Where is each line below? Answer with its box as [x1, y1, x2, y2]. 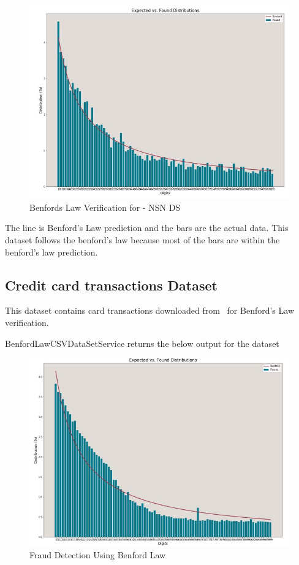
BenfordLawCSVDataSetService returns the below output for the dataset [5, 336, 279, 349]
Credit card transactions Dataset [5, 275, 218, 294]
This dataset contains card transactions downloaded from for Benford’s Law [5, 304, 295, 317]
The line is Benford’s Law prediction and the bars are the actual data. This [5, 221, 289, 234]
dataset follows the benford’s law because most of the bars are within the [5, 233, 280, 246]
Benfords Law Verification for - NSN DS [29, 200, 181, 213]
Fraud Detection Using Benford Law [29, 548, 166, 561]
